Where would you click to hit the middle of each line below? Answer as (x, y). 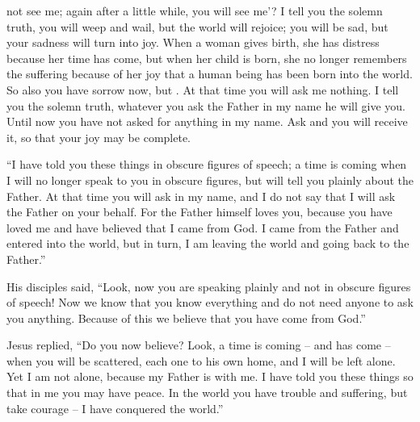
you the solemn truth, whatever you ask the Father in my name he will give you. (206, 105)
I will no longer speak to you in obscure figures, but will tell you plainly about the (210, 180)
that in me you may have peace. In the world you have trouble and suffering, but (207, 393)
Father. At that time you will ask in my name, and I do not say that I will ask (201, 196)
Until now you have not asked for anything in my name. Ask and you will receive (207, 121)
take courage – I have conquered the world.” (115, 408)
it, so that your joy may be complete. (99, 137)
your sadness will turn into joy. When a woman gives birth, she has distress (193, 42)
